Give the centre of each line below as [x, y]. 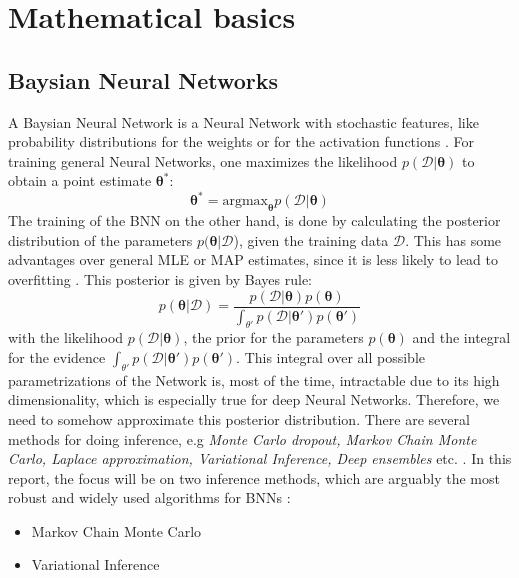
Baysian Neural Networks [143, 79]
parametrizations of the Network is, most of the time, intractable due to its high [254, 379]
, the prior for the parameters [273, 337]
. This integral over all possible [331, 356]
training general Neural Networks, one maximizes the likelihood [203, 160]
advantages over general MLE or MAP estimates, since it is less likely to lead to [253, 259]
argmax [245, 201]
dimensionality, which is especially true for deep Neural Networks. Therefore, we [254, 399]
